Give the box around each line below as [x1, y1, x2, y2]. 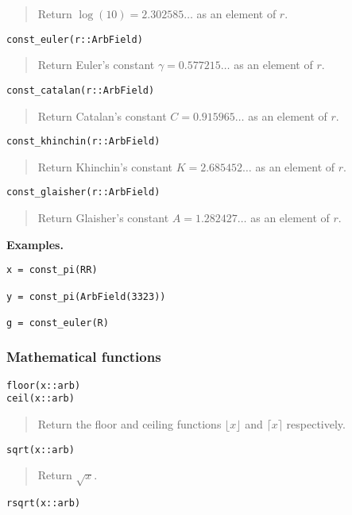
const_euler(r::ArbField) [6, 33, 143, 45]
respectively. [286, 416, 346, 432]
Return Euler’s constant [37, 56, 155, 73]
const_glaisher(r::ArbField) [6, 186, 161, 198]
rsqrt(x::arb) [6, 498, 81, 509]
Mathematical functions [6, 347, 161, 367]
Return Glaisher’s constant [37, 209, 169, 225]
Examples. [6, 236, 64, 252]
